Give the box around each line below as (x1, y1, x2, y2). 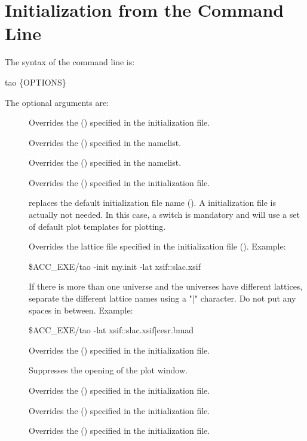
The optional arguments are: (5, 96, 109, 108)
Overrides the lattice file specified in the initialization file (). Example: (29, 240, 286, 253)
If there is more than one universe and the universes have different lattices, (29, 280, 303, 293)
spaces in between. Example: (29, 303, 133, 316)
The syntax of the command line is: (5, 56, 135, 68)
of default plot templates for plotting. (29, 220, 166, 232)
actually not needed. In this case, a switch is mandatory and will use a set (29, 208, 300, 221)
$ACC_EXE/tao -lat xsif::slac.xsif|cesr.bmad (29, 324, 194, 336)
